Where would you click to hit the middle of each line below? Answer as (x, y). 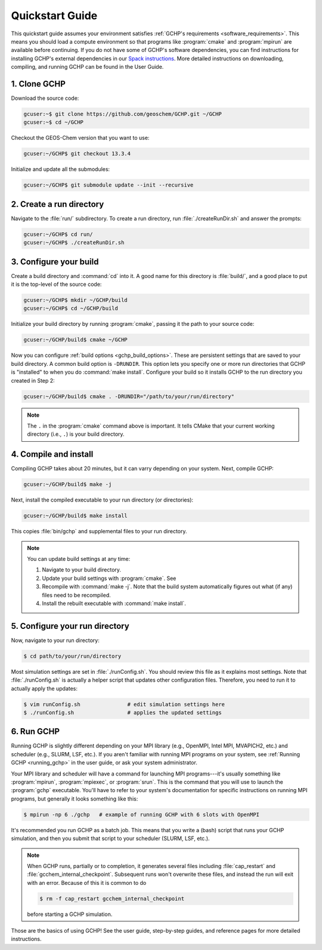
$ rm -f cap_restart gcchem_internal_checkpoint (112, 899)
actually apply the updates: (44, 688)
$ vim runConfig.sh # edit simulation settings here (124, 704)
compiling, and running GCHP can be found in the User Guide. (87, 67)
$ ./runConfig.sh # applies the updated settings (123, 712)
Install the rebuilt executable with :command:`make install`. (114, 603)
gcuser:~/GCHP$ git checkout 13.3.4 (77, 154)
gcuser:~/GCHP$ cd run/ (58, 234)
